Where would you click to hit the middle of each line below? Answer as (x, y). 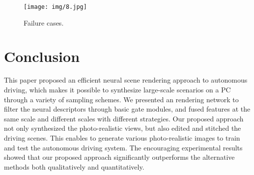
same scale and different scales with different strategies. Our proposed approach (124, 118)
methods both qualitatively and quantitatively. (74, 166)
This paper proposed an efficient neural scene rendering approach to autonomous (126, 80)
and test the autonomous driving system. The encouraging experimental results (123, 147)
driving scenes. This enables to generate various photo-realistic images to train (122, 137)
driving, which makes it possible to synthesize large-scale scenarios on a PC (117, 89)
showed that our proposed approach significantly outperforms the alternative (119, 157)
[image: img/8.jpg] (55, 7)
